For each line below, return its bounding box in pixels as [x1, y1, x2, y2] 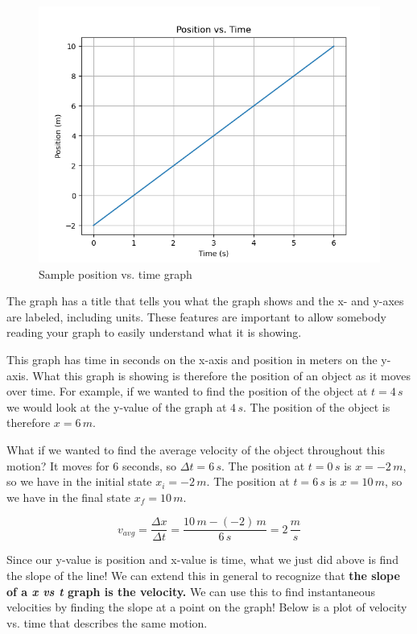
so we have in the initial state [6, 473, 152, 490]
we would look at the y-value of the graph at [6, 398, 227, 415]
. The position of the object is [243, 398, 390, 415]
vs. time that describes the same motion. [6, 614, 208, 631]
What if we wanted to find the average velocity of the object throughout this [6, 441, 385, 458]
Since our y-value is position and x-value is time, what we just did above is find [6, 551, 398, 568]
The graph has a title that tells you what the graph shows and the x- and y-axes [6, 292, 404, 309]
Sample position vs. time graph [39, 265, 192, 282]
